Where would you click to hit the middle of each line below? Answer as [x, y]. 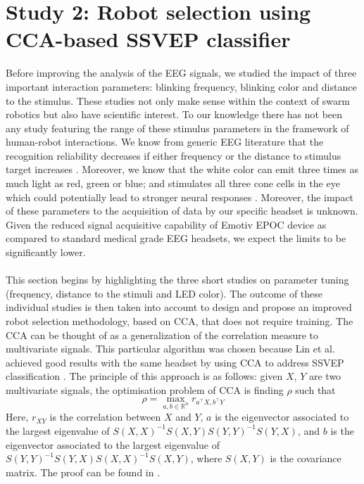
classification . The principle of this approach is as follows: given [144, 376]
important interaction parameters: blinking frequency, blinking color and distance [181, 86]
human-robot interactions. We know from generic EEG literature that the [165, 142]
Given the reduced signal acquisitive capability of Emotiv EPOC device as [166, 224]
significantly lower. [46, 252]
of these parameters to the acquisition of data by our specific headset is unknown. [182, 211]
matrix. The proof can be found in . [83, 472]
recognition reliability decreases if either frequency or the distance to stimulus [174, 155]
